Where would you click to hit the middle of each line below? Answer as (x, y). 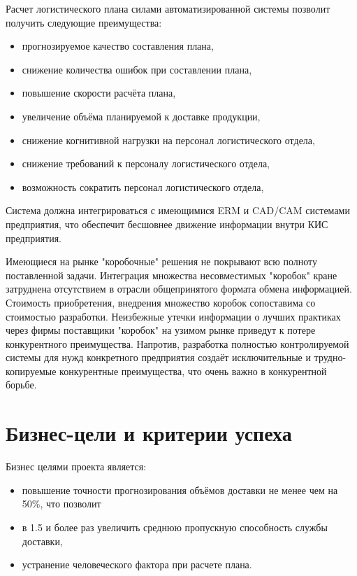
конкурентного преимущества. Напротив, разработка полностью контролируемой (177, 343)
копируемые (31, 371)
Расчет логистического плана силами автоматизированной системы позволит (168, 8)
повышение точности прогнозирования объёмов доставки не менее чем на (180, 490)
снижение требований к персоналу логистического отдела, (146, 163)
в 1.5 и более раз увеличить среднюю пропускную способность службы (175, 527)
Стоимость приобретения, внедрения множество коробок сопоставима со (161, 302)
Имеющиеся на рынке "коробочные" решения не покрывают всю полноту (161, 261)
